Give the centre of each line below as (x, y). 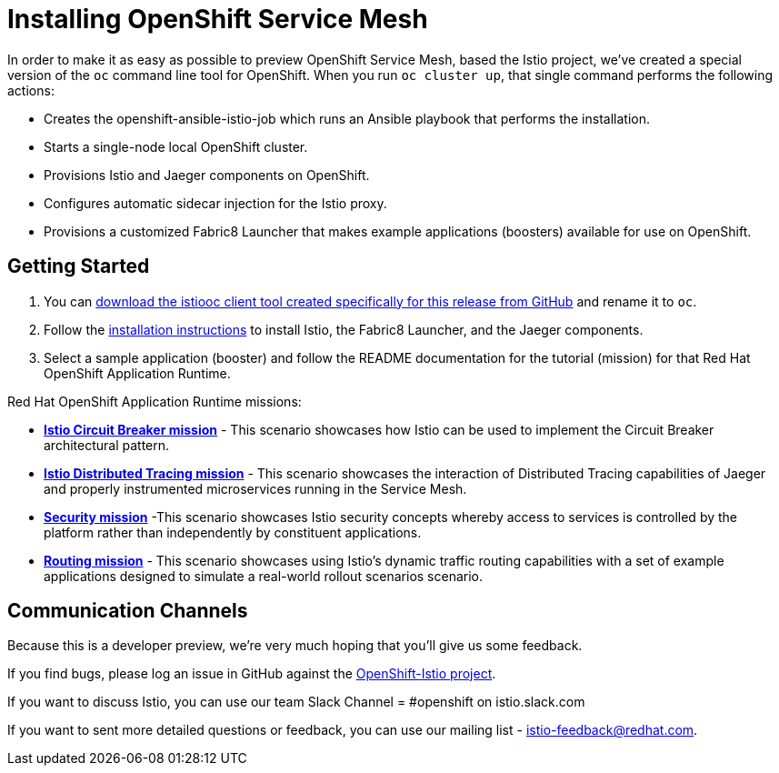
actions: (31, 90)
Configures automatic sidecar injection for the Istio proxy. (215, 203)
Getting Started (79, 266)
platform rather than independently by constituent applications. (233, 532)
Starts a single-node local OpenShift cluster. (176, 146)
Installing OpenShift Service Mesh (218, 19)
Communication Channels (128, 611)
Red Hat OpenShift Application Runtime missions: (155, 401)
